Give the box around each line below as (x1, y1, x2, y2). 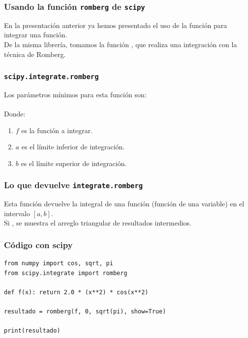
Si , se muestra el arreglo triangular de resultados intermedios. (4, 218, 191, 228)
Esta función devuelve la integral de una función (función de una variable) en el (4, 198, 245, 209)
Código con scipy (4, 238, 73, 251)
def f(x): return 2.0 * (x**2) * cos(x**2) (4, 289, 149, 296)
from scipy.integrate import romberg (4, 269, 127, 277)
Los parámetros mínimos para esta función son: (4, 89, 147, 99)
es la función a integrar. (21, 125, 93, 135)
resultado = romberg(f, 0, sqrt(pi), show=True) (4, 308, 166, 315)
